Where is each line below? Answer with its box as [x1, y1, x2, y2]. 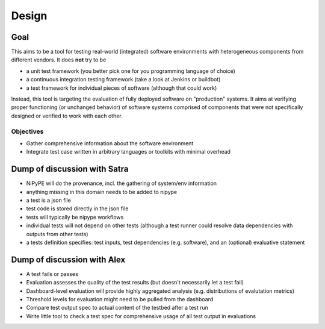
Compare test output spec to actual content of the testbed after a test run [26, 304, 209, 312]
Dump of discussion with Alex [11, 254, 126, 265]
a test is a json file [26, 196, 72, 204]
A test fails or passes [26, 270, 78, 277]
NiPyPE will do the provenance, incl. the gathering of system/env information [26, 180, 217, 187]
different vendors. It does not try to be [11, 56, 107, 63]
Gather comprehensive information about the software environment [26, 139, 194, 147]
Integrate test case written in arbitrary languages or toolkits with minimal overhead [26, 148, 231, 155]
